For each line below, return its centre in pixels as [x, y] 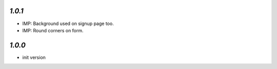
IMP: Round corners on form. [53, 30]
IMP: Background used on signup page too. [68, 24]
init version [34, 57]
